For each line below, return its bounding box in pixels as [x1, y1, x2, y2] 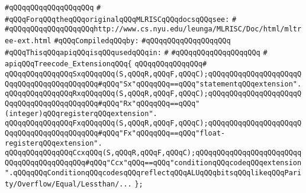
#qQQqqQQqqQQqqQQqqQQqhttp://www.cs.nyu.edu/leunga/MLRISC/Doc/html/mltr [5, 25, 302, 34]
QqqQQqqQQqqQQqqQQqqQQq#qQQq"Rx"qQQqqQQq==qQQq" [5, 99, 200, 108]
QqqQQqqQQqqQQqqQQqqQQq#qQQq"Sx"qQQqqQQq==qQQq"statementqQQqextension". [5, 79, 302, 88]
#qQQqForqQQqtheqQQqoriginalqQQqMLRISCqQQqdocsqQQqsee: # [5, 15, 237, 24]
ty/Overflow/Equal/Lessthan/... [5, 180, 132, 189]
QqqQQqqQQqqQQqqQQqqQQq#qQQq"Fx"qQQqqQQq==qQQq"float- [5, 128, 226, 137]
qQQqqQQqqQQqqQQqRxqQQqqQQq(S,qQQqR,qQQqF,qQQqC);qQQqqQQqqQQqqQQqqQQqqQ [5, 89, 302, 98]
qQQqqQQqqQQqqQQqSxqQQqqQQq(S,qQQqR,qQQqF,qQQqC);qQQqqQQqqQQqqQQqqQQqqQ [5, 69, 302, 78]
